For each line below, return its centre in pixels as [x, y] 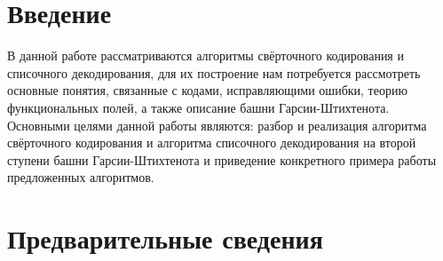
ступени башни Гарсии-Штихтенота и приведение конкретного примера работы [222, 159]
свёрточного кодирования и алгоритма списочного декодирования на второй [212, 142]
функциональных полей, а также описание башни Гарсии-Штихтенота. [198, 107]
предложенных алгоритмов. [81, 177]
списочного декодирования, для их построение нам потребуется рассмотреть [214, 72]
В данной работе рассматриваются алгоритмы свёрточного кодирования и [206, 55]
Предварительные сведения [165, 238]
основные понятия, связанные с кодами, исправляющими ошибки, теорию [207, 90]
